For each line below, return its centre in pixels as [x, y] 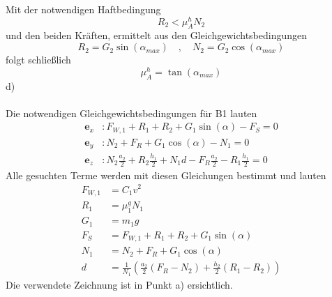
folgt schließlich [38, 60]
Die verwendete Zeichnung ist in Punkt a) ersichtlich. [119, 284]
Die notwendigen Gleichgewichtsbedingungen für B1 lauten [131, 113]
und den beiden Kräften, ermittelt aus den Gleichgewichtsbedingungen [157, 35]
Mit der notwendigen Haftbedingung [83, 9]
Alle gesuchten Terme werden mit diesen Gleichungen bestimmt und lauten [166, 175]
